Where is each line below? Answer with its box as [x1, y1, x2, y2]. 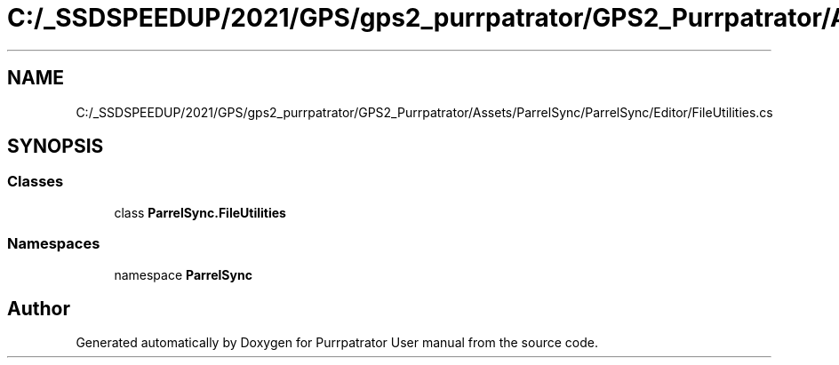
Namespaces [7, 234, 100, 253]
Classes [7, 172, 64, 191]
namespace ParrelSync [114, 266, 252, 282]
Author [7, 297, 70, 320]
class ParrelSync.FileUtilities [114, 204, 286, 220]
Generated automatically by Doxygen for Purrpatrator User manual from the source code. [76, 335, 598, 351]
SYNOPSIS [7, 135, 104, 158]
